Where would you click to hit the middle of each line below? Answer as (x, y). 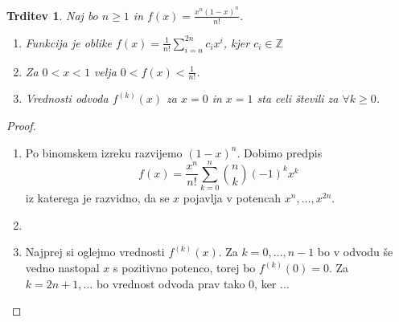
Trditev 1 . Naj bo (52, 15)
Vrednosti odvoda (67, 98)
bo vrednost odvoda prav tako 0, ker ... (193, 283)
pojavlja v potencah (232, 198)
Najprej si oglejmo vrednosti (95, 252)
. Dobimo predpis (280, 152)
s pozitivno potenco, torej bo (185, 268)
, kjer (237, 42)
